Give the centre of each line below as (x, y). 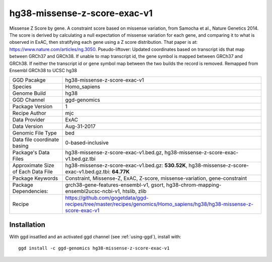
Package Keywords (35, 178)
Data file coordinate (36, 140)
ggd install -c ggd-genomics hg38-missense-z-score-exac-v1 (94, 248)
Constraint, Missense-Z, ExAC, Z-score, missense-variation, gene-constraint (156, 178)
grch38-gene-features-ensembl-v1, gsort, (115, 185)
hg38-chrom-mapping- (194, 185)
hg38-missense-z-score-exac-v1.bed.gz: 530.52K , (126, 165)
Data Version (28, 126)
